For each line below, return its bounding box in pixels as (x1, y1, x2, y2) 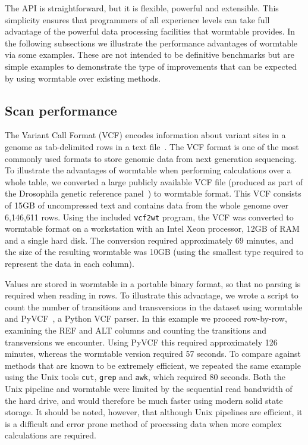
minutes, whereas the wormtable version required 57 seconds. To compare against (5, 347, 301, 360)
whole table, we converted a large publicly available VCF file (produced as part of (5, 175, 303, 188)
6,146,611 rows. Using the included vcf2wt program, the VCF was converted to (5, 210, 294, 223)
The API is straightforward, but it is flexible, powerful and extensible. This (5, 2, 279, 14)
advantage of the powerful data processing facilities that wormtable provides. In (5, 25, 296, 38)
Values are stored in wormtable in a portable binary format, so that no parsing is (5, 277, 301, 290)
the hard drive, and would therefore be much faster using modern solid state (5, 394, 283, 406)
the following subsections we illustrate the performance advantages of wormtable (5, 36, 298, 49)
